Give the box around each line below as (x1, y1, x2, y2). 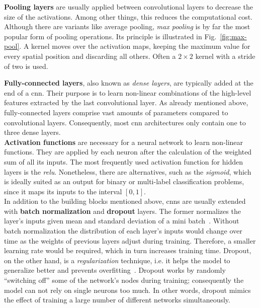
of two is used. (4, 60, 48, 71)
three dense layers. (4, 127, 61, 137)
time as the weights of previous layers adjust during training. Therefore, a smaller (4, 235, 256, 246)
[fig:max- (220, 31, 247, 41)
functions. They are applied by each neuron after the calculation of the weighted (4, 146, 252, 157)
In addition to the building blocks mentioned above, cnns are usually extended (4, 196, 246, 206)
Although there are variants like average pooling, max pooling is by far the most (4, 21, 250, 32)
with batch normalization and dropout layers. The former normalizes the (4, 205, 241, 216)
